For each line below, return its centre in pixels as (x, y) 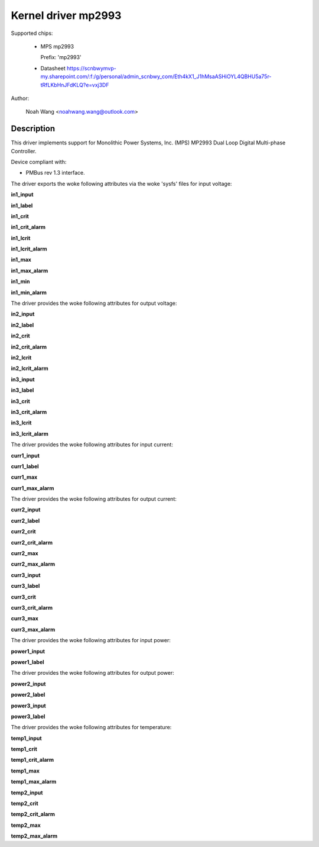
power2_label (28, 695)
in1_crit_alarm (28, 227)
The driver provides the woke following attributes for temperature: (91, 727)
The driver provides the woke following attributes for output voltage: (94, 303)
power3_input (29, 706)
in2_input (23, 314)
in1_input (22, 195)
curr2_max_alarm (33, 564)
